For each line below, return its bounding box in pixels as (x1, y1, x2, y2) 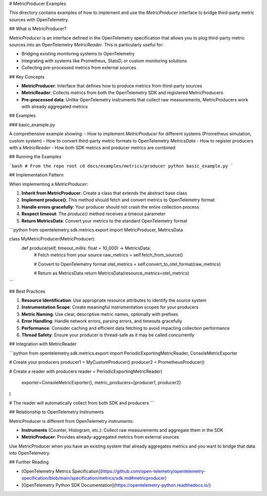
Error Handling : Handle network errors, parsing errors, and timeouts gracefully (21, 318, 182, 324)
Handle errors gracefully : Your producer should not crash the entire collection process (21, 204, 200, 210)
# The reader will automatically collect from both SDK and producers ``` (9, 400, 155, 406)
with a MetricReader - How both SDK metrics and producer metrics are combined (9, 145, 176, 151)
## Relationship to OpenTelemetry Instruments (9, 409, 104, 415)
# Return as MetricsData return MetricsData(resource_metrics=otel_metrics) (34, 270, 189, 276)
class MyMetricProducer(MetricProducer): (9, 236, 96, 242)
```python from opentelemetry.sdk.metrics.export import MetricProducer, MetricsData (9, 226, 183, 232)
